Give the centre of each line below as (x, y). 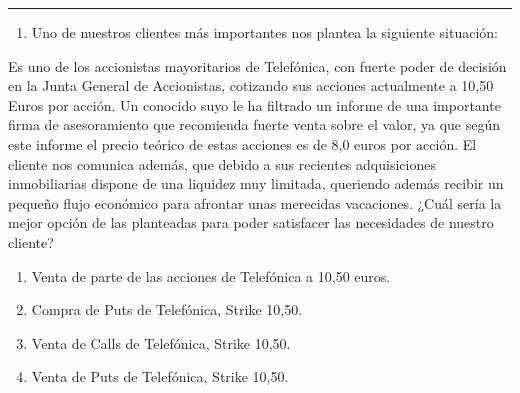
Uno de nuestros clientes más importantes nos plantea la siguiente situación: (264, 32)
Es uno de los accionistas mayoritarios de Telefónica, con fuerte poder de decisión (257, 65)
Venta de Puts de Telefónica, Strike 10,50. (160, 376)
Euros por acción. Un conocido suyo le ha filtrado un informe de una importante (254, 104)
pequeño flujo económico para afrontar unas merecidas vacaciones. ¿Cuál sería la (255, 202)
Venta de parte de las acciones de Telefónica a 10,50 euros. (211, 275)
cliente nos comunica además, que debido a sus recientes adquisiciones (222, 163)
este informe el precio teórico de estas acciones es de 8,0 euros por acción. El (242, 143)
